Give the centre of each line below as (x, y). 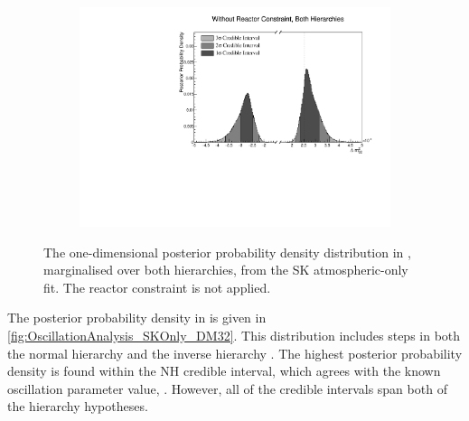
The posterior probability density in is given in (137, 318)
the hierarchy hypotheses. (78, 406)
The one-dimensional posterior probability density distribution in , (227, 252)
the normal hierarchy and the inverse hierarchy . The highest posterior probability (235, 353)
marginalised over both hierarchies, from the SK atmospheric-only (226, 270)
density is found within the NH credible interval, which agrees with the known (224, 371)
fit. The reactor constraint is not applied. (157, 287)
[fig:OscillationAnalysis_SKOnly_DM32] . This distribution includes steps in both (234, 336)
